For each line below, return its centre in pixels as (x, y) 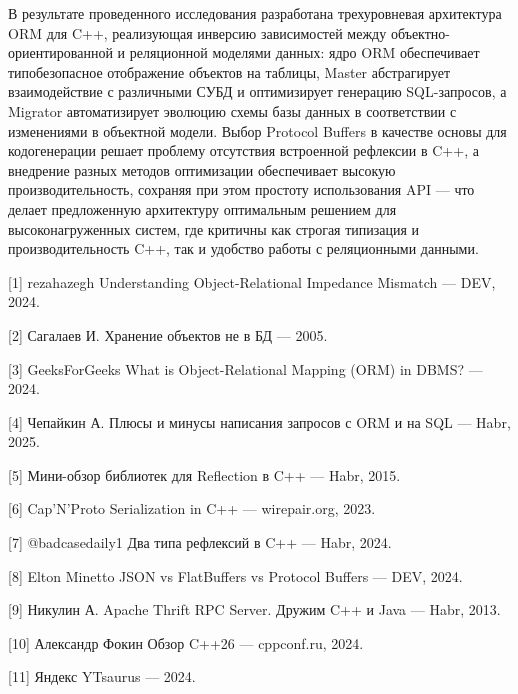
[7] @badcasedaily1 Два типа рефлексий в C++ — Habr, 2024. (200, 542)
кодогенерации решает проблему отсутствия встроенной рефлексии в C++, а (243, 150)
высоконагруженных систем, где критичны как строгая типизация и (214, 228)
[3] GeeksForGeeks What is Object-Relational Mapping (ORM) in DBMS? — (245, 368)
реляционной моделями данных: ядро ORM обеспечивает (304, 52)
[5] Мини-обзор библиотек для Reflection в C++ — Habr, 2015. (204, 474)
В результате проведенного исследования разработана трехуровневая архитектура (255, 13)
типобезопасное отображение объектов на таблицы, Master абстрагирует (229, 71)
